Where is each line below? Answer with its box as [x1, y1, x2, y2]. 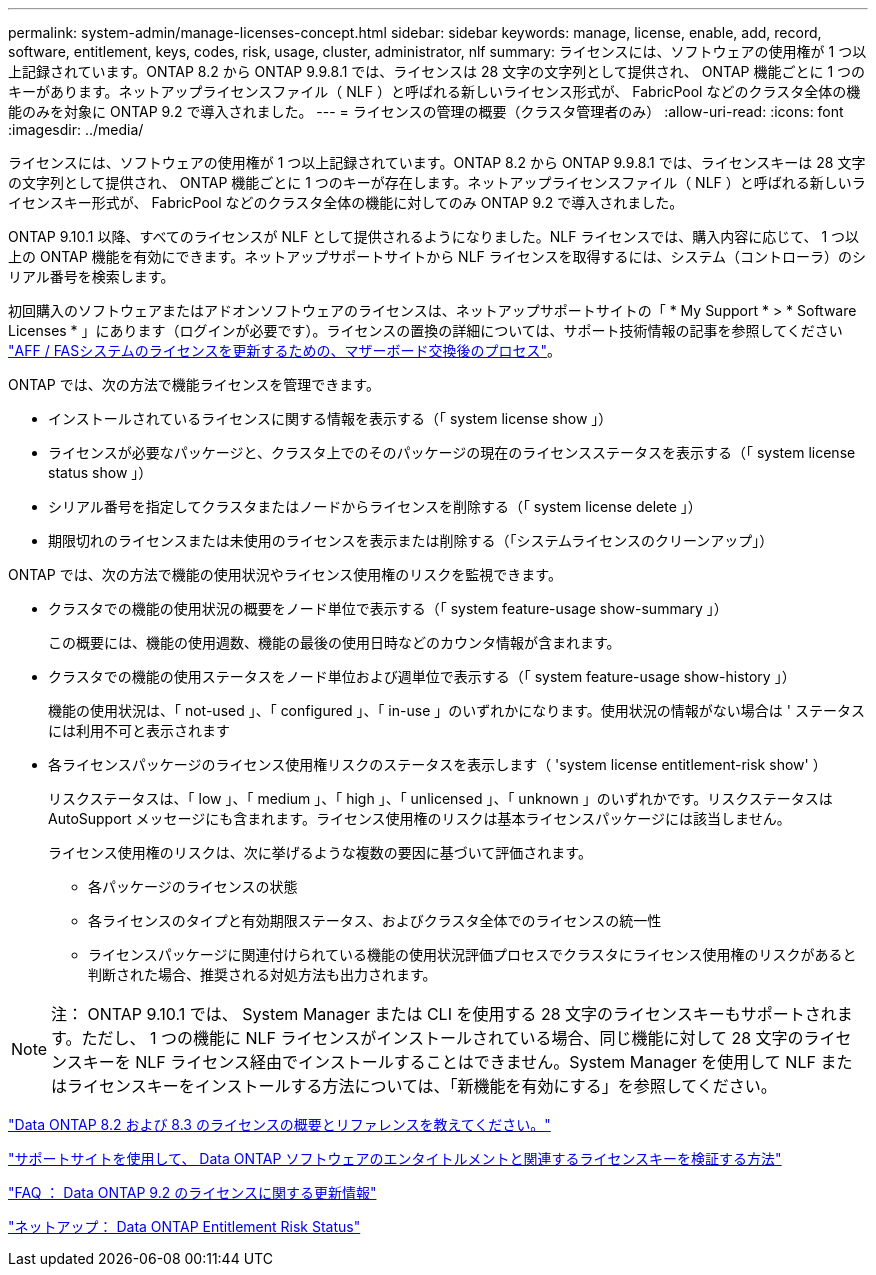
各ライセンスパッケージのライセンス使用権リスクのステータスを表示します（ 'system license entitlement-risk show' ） [48, 756, 827, 773]
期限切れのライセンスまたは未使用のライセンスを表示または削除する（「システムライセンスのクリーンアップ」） [48, 532, 774, 549]
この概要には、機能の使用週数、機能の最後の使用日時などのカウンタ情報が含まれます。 [48, 634, 621, 651]
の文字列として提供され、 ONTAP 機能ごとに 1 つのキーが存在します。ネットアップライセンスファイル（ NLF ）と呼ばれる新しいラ [8, 174, 866, 191]
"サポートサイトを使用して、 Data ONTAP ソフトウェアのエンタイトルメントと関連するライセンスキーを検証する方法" [8, 1150, 782, 1167]
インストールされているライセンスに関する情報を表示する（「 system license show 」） [48, 410, 613, 427]
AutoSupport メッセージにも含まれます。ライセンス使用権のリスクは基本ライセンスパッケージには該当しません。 [48, 810, 791, 827]
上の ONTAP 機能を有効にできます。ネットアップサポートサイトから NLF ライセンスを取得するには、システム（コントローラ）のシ [8, 248, 867, 265]
